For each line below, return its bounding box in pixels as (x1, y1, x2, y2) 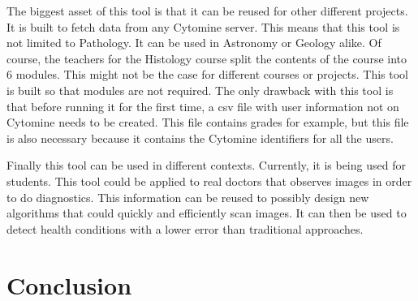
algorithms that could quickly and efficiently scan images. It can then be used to (6, 204, 407, 221)
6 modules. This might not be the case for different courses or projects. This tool (6, 66, 408, 83)
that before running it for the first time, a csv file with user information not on (6, 97, 399, 114)
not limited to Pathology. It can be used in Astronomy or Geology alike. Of (6, 34, 381, 51)
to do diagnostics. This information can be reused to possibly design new (6, 188, 369, 205)
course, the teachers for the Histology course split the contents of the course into (6, 49, 407, 67)
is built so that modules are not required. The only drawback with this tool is (6, 81, 394, 98)
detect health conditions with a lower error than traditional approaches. (6, 220, 364, 237)
